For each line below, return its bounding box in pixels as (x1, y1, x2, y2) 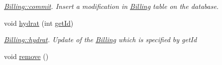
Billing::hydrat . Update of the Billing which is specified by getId (4, 34, 197, 45)
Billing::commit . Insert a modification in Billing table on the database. (4, 1, 219, 11)
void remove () (4, 51, 49, 61)
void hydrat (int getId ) (4, 17, 74, 28)
